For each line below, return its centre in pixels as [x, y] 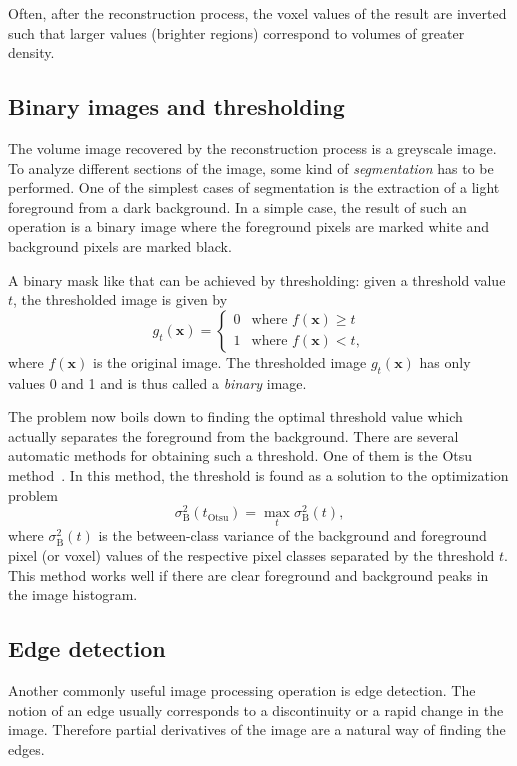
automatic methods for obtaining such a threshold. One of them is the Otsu [240, 455]
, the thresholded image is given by [120, 299]
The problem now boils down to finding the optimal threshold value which [235, 416]
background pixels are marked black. [120, 245]
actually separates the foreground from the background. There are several [233, 435]
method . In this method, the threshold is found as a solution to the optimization [258, 474]
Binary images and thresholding [176, 106]
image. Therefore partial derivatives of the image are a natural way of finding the [257, 729]
